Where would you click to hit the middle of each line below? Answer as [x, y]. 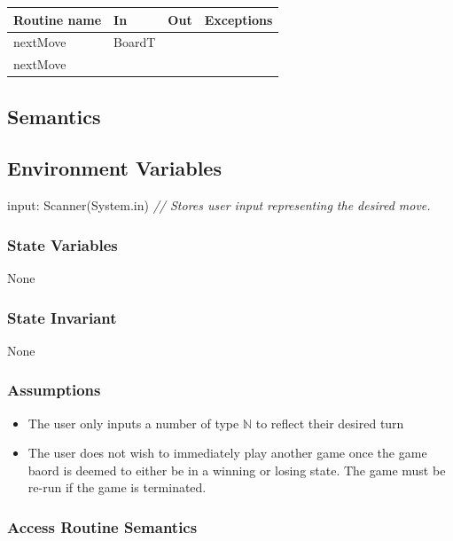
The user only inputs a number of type [133, 423]
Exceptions [238, 19]
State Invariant [62, 317]
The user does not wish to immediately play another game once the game [227, 453]
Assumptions [54, 390]
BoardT [135, 42]
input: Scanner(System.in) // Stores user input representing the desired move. [219, 205]
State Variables [62, 244]
